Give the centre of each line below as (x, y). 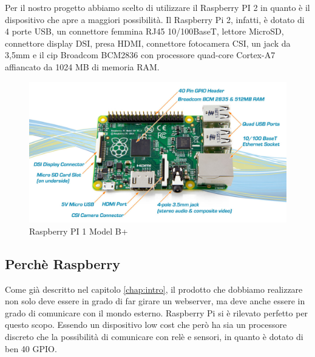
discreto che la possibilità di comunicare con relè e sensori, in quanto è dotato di (154, 337)
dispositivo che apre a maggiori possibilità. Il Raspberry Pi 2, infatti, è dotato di (155, 19)
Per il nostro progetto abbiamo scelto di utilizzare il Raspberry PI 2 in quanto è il (157, 7)
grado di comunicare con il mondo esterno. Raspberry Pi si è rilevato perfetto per (157, 312)
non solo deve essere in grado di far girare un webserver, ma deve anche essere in (155, 301)
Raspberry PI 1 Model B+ (79, 231)
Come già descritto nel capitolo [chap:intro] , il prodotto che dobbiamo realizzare (154, 289)
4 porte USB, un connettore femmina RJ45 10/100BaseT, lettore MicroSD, (144, 31)
